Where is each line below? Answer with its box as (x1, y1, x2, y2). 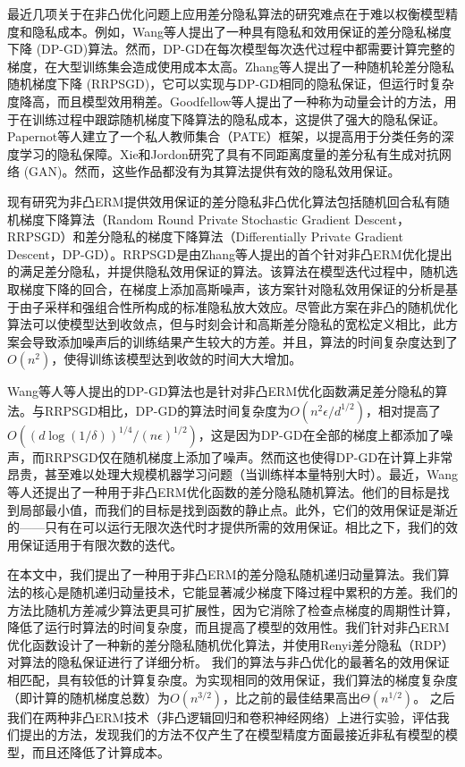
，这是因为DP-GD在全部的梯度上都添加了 (198, 425, 441, 443)
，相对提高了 (365, 400, 441, 419)
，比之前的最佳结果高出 (223, 687, 361, 706)
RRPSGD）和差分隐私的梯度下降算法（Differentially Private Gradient (7, 227, 403, 246)
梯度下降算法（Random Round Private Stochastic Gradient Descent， (19, 209, 410, 228)
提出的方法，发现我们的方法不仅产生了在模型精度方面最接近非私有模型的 (19, 725, 445, 744)
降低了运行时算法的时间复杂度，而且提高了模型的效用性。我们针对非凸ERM (7, 618, 450, 636)
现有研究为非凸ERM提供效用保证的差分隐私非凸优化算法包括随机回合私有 (7, 191, 437, 210)
